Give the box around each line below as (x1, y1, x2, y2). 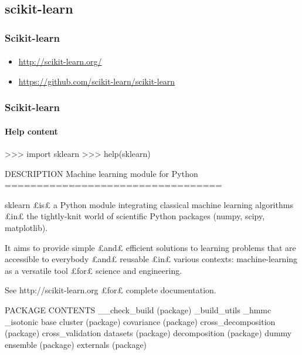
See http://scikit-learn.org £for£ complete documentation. (5, 284, 216, 296)
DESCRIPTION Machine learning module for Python (5, 167, 198, 179)
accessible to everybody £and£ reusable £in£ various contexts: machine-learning (5, 253, 298, 265)
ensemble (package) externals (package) (5, 338, 147, 350)
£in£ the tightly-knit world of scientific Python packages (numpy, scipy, (5, 210, 265, 222)
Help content (5, 125, 58, 137)
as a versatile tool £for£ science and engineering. (5, 264, 182, 276)
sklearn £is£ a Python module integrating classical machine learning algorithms (5, 198, 293, 210)
